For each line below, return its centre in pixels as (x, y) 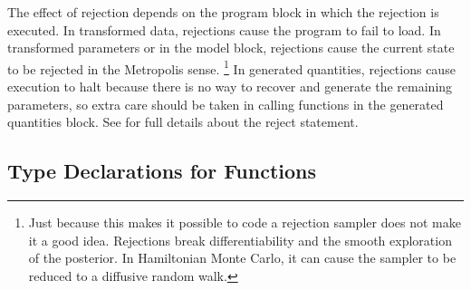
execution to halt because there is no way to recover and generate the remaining (230, 87)
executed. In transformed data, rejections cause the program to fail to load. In (224, 29)
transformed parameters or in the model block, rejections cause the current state (231, 48)
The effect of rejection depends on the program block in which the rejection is (223, 12)
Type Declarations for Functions (162, 171)
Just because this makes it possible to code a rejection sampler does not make (245, 222)
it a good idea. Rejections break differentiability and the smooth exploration (240, 240)
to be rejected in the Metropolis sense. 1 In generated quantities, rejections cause (231, 67)
